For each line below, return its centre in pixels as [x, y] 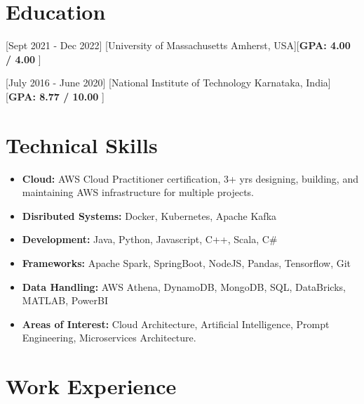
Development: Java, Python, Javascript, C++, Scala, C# [150, 239]
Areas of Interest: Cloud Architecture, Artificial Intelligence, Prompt [176, 324]
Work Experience [91, 386]
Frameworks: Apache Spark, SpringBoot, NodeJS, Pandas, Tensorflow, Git [187, 263]
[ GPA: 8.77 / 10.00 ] [55, 96]
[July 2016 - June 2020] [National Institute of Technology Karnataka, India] [168, 83]
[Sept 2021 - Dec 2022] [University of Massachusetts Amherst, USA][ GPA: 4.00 [178, 45]
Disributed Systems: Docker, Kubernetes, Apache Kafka [149, 215]
